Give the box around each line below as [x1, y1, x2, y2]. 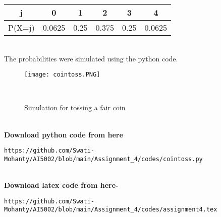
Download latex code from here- [4, 180, 119, 190]
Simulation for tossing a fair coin [24, 102, 126, 113]
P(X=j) [8, 22, 35, 33]
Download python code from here [4, 129, 123, 139]
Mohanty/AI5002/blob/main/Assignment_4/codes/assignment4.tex [4, 206, 217, 213]
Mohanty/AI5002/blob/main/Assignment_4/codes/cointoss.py [4, 155, 203, 163]
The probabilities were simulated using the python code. [4, 53, 178, 63]
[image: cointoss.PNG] [24, 71, 100, 79]
